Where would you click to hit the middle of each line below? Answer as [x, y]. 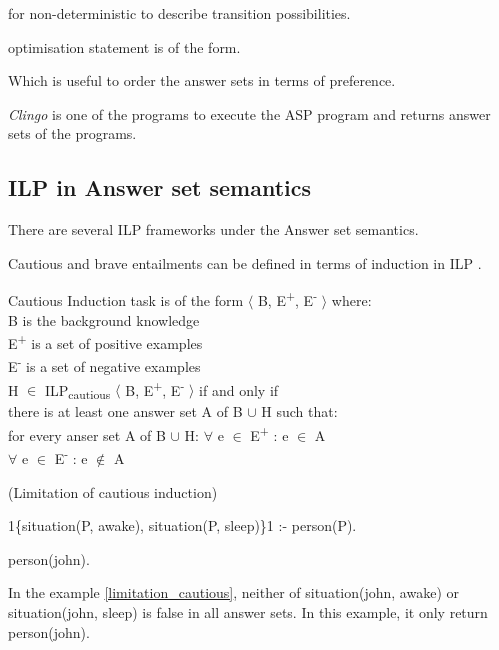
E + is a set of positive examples [105, 341]
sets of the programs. [72, 133]
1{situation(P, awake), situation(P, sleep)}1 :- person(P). [182, 525]
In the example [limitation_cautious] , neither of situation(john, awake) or [234, 592]
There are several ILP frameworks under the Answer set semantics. [213, 229]
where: [351, 300]
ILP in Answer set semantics [160, 187]
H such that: [299, 411]
